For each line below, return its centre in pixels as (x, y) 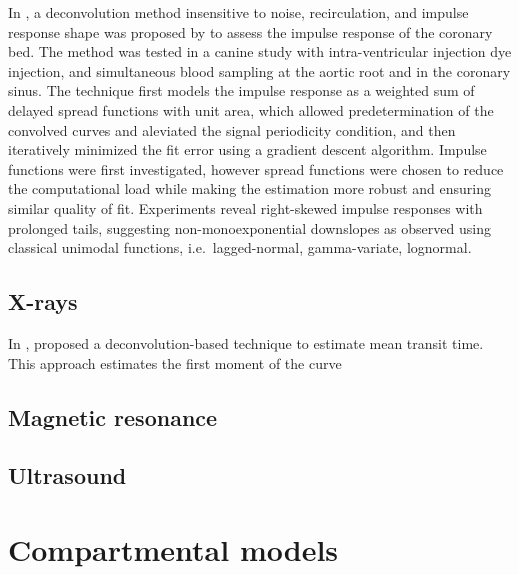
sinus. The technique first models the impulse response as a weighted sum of (241, 90)
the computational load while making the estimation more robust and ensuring (249, 188)
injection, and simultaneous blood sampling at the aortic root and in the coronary (259, 70)
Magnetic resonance (113, 416)
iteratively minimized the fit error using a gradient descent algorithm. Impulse (247, 149)
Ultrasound (67, 475)
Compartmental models (173, 548)
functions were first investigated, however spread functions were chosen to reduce (256, 168)
